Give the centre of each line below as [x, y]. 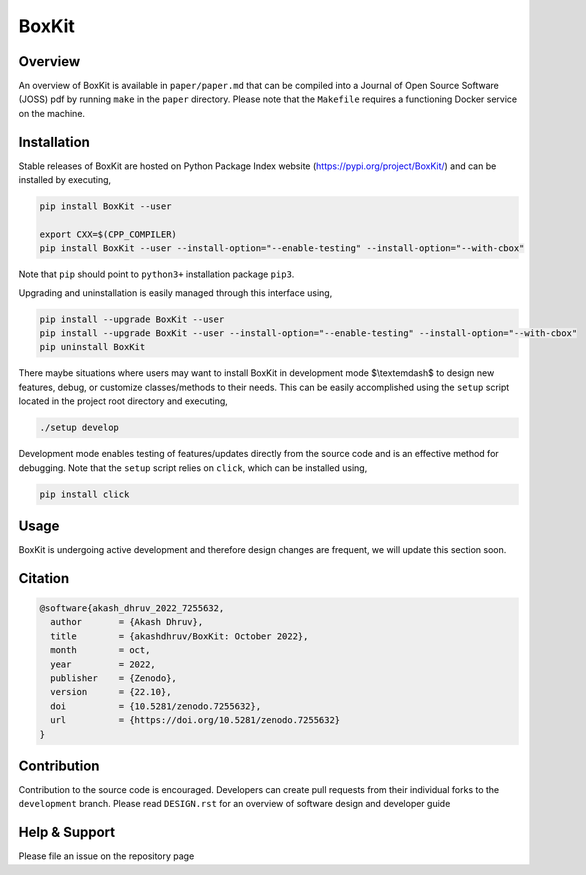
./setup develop [79, 428]
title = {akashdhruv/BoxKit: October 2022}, [179, 636]
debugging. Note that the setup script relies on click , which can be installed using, [193, 467]
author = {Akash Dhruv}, [127, 622]
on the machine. [51, 113]
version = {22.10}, [111, 692]
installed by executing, [65, 180]
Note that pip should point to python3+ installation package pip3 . [156, 274]
